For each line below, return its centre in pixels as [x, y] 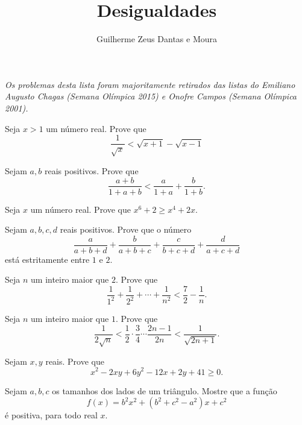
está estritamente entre [47, 259]
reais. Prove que [75, 361]
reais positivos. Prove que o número [126, 229]
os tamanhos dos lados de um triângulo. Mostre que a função [165, 390]
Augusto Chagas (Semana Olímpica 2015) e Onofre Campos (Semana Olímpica [151, 96]
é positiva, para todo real [51, 415]
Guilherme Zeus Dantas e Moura [157, 39]
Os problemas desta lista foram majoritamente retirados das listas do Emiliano [150, 84]
